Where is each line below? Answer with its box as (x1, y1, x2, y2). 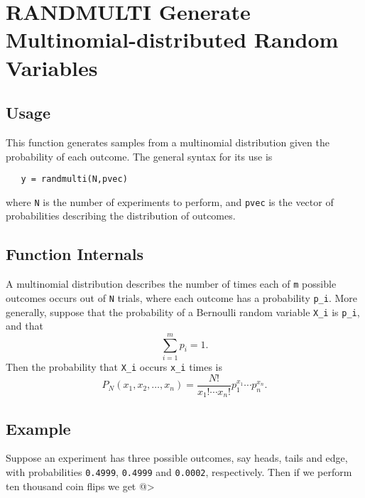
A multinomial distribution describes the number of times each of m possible (6, 276, 337, 291)
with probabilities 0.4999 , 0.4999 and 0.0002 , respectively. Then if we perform (6, 464, 352, 479)
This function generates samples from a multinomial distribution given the (6, 134, 329, 149)
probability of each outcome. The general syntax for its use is (6, 148, 273, 163)
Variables (6, 53, 98, 82)
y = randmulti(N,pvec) (21, 174, 128, 185)
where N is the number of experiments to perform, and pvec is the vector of (6, 194, 334, 209)
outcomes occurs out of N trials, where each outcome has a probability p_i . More (6, 290, 358, 305)
